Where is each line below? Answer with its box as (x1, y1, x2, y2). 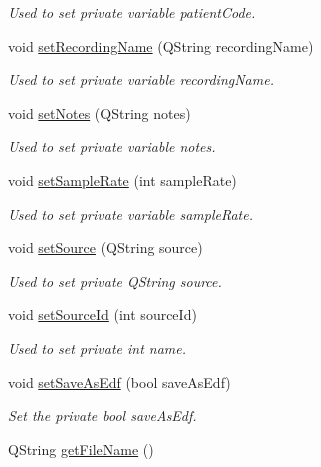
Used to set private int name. (8, 337, 187, 358)
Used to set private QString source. (8, 270, 222, 291)
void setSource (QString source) (8, 237, 203, 258)
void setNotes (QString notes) (8, 102, 191, 123)
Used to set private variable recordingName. (8, 69, 274, 90)
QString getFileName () (8, 438, 154, 459)
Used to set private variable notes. (8, 136, 216, 157)
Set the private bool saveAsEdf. (8, 405, 197, 426)
